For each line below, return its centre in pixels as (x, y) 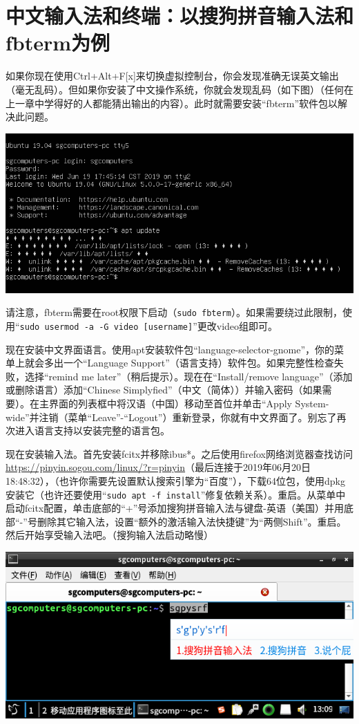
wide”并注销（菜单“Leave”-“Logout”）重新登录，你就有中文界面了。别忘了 (171, 417)
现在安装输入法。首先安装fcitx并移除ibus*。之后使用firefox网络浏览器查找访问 (179, 453)
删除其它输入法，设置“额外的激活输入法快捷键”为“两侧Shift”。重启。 (192, 521)
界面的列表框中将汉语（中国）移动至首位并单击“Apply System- (189, 403)
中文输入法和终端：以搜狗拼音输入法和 (180, 16)
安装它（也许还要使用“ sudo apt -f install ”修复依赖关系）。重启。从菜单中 (176, 494)
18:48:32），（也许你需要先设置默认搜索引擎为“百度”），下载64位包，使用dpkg (175, 480)
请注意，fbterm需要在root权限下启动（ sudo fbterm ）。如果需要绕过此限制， (174, 312)
